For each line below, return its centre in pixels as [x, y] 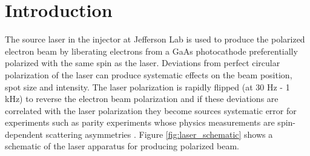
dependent [24, 134]
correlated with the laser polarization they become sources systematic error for [151, 110]
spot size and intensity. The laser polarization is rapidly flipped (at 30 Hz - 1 [147, 86]
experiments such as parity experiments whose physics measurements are [140, 122]
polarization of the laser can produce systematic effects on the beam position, [149, 74]
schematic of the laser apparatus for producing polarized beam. [122, 146]
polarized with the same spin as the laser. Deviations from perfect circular [143, 63]
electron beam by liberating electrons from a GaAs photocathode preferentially [151, 51]
